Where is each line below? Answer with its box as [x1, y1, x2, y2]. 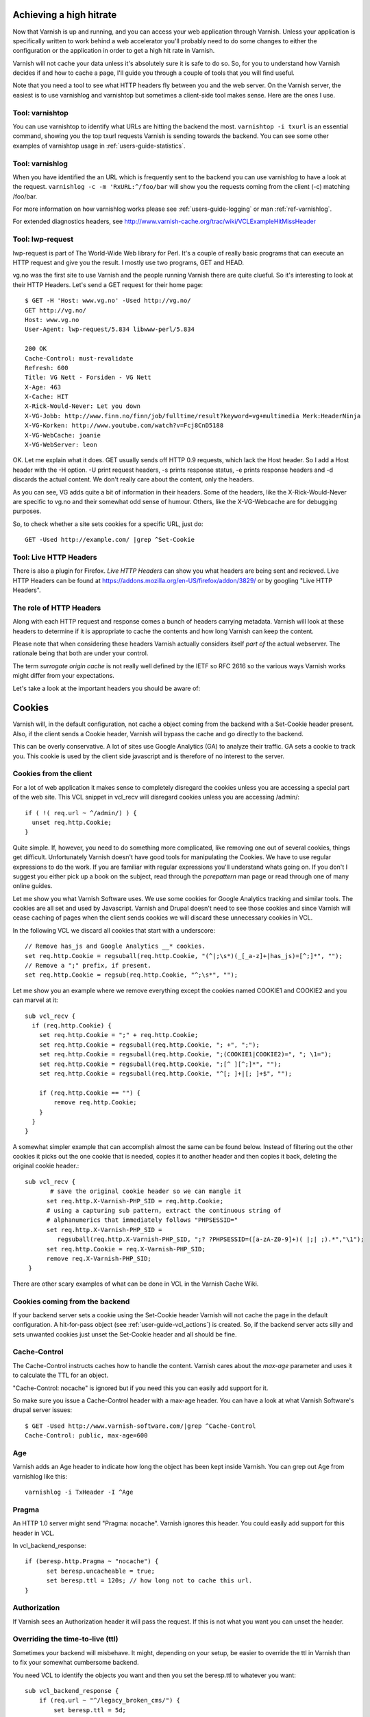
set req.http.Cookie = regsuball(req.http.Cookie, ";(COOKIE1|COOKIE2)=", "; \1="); [38, 1051, 332, 1058]
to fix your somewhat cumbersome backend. [12, 1659, 140, 1667]
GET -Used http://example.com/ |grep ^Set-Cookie [25, 536, 195, 544]
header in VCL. [12, 1529, 55, 1537]
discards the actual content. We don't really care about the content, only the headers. [12, 475, 254, 484]
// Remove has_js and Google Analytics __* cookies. [25, 942, 206, 951]
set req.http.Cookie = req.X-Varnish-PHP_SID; [46, 1245, 206, 1253]
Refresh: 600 [25, 364, 69, 372]
